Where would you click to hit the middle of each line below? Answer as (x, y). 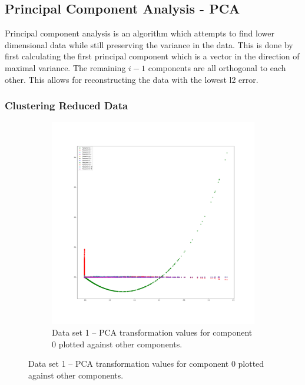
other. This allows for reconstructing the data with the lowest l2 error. (132, 79)
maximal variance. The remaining (65, 67)
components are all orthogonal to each (217, 67)
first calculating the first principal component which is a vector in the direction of (152, 56)
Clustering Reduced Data (67, 106)
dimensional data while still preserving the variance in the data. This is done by (149, 44)
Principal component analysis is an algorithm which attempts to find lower (140, 33)
